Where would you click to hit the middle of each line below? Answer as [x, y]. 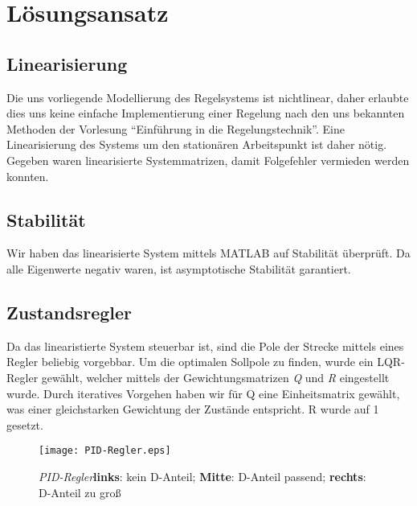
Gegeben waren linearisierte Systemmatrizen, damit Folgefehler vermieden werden [208, 160]
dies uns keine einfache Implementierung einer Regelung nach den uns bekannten [206, 113]
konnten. [28, 176]
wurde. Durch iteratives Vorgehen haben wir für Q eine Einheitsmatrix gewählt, [203, 393]
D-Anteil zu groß [80, 492]
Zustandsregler [69, 312]
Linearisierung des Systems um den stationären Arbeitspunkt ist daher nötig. [197, 144]
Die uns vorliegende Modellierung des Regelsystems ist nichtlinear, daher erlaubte [208, 97]
